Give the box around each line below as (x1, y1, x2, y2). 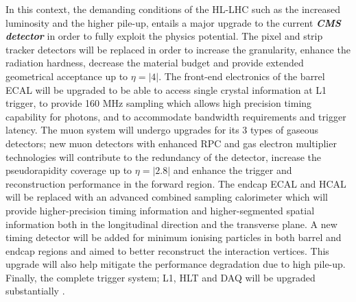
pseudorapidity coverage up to (5, 163, 132, 177)
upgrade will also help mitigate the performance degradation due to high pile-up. (5, 257, 346, 271)
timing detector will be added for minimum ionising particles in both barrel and (5, 230, 342, 244)
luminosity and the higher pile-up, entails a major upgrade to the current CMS (5, 15, 341, 29)
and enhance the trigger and (173, 163, 292, 177)
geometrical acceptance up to (5, 68, 128, 83)
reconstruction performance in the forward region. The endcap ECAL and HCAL (5, 176, 346, 190)
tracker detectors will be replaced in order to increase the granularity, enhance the (5, 42, 351, 56)
